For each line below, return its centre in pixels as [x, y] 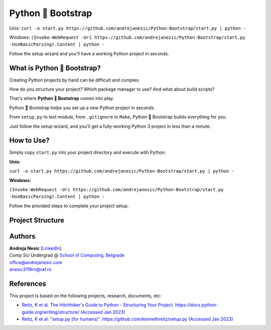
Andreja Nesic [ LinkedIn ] [35, 248]
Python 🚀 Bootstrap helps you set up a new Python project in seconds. [82, 108]
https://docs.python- [196, 305]
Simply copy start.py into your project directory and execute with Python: [88, 152]
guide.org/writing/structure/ [51, 312]
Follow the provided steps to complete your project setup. [69, 206]
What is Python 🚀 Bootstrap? [55, 68]
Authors [22, 236]
